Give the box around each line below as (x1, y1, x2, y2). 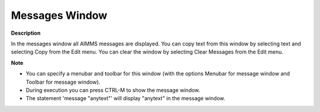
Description (11, 29, 41, 37)
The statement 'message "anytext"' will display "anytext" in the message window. (25, 95, 225, 102)
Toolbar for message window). (25, 78, 101, 85)
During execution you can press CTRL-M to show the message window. (25, 86, 201, 94)
